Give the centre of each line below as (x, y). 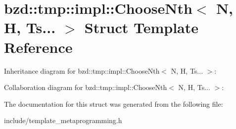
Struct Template (142, 27)
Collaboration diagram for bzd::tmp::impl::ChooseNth (86, 87)
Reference (38, 47)
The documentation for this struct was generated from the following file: (114, 104)
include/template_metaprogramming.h (63, 120)
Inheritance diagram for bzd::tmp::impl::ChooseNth (82, 70)
